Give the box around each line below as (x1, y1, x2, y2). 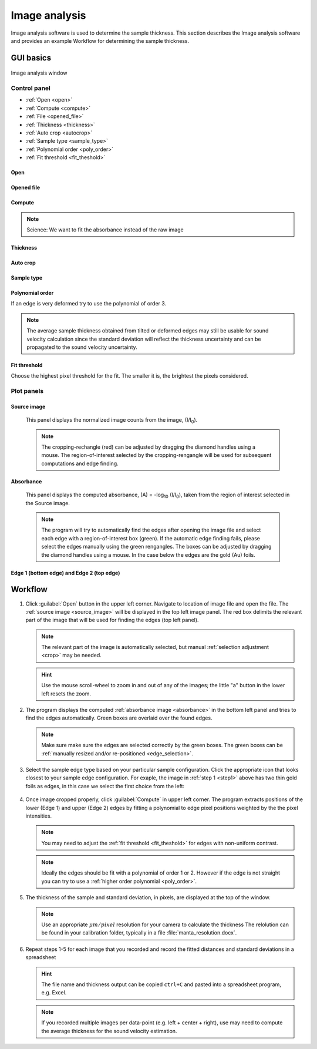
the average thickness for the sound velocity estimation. (41, 1027, 177, 1034)
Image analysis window (11, 69, 68, 76)
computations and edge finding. (41, 460, 119, 467)
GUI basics (11, 53, 52, 63)
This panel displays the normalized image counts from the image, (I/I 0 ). (25, 416, 198, 425)
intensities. (25, 812, 52, 819)
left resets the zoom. (41, 690, 91, 697)
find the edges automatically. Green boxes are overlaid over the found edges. (25, 714, 213, 722)
